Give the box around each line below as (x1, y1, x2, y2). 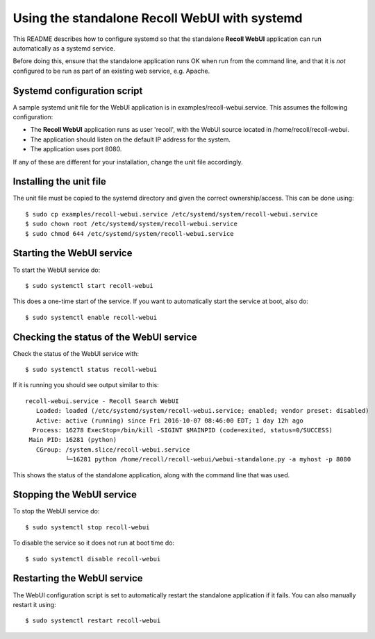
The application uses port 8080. (30, 145, 122, 153)
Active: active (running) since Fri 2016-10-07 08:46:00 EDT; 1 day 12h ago (35, 416, 303, 425)
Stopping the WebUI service (12, 489, 137, 501)
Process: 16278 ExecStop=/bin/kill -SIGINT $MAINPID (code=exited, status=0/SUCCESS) (32, 426, 333, 434)
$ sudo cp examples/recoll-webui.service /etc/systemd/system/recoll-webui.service (25, 210, 319, 218)
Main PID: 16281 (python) (28, 436, 117, 444)
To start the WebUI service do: (12, 266, 101, 274)
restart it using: (12, 600, 56, 608)
